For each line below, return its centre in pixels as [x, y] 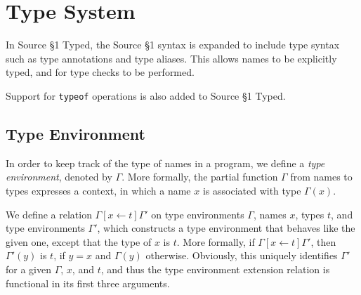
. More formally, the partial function [200, 177]
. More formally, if [216, 241]
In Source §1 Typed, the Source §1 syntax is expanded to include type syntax [173, 45]
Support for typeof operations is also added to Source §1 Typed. [146, 95]
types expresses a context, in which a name [98, 190]
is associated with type [252, 190]
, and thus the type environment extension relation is [215, 269]
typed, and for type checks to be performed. [100, 72]
